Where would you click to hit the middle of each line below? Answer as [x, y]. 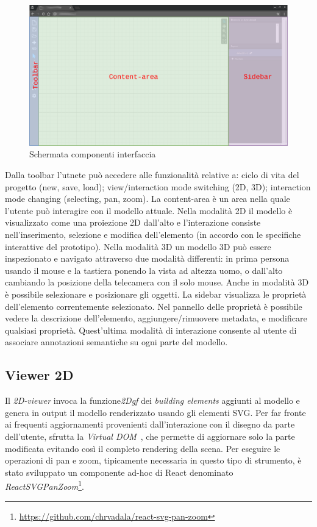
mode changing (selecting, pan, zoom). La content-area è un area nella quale [148, 199]
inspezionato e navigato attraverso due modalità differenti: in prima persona [147, 258]
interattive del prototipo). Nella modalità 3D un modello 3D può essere [138, 246]
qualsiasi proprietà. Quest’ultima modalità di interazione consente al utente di [151, 330]
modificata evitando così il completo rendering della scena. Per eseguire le [143, 448]
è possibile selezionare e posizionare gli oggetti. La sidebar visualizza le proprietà [156, 294]
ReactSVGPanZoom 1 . [45, 485]
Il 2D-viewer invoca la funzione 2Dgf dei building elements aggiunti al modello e [152, 400]
